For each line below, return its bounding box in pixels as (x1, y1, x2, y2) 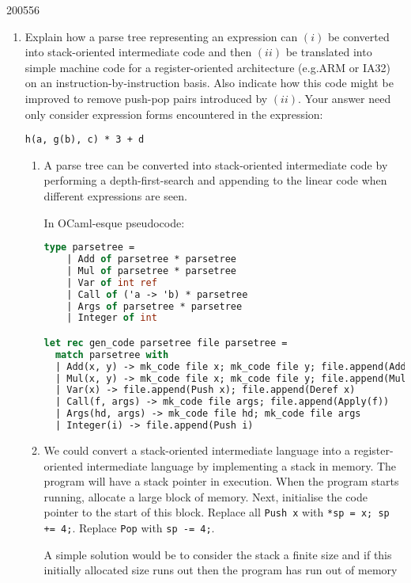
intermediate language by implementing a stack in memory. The (86, 457, 397, 474)
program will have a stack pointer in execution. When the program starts (43, 473, 399, 490)
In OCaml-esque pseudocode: (43, 214, 185, 231)
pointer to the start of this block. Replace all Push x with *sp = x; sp (43, 504, 390, 520)
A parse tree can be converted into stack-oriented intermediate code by (43, 156, 388, 173)
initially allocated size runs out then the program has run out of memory (43, 562, 398, 578)
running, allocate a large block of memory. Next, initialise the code (43, 488, 368, 505)
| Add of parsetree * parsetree (66, 253, 237, 265)
